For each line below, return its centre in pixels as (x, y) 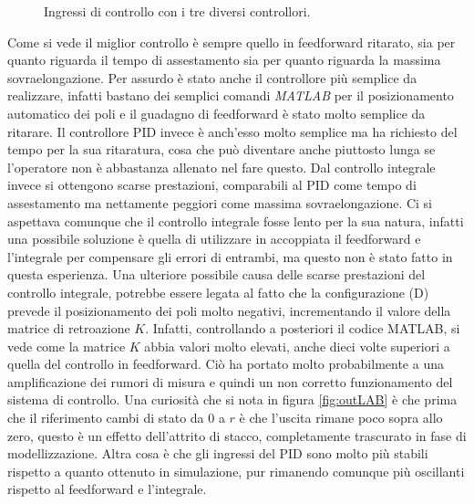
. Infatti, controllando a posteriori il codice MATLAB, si (303, 328)
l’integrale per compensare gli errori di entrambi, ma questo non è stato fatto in (230, 256)
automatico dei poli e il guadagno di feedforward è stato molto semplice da (216, 113)
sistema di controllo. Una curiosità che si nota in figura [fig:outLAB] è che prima (232, 399)
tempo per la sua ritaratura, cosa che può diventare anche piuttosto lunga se (222, 149)
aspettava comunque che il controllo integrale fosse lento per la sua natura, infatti (236, 220)
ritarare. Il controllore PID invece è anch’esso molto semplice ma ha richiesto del (232, 131)
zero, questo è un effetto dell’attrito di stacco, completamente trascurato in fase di (237, 435)
